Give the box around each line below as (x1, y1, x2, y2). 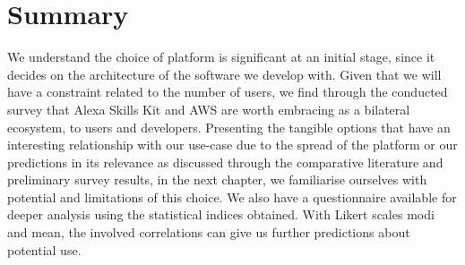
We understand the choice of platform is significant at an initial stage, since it (7, 47, 435, 66)
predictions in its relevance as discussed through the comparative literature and (7, 152, 443, 171)
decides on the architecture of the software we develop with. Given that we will (7, 64, 442, 83)
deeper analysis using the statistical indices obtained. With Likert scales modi (7, 205, 435, 224)
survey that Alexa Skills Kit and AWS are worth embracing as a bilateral (7, 99, 410, 118)
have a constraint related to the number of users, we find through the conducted (7, 82, 448, 101)
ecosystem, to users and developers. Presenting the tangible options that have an (7, 117, 451, 136)
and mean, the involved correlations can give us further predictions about (7, 223, 410, 242)
